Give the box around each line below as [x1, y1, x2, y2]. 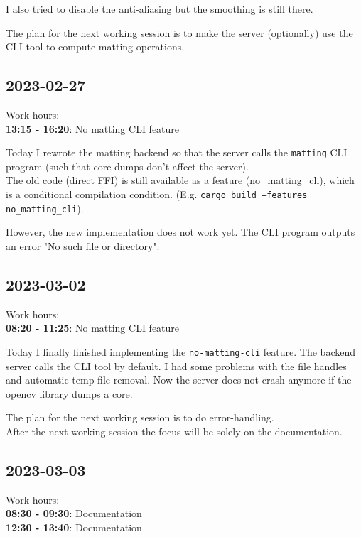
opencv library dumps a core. [6, 386, 133, 401]
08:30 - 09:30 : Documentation [6, 506, 142, 521]
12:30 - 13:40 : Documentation [6, 519, 142, 534]
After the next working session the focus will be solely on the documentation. [6, 423, 343, 438]
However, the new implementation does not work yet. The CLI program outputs [6, 224, 355, 239]
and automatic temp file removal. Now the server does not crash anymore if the [6, 372, 352, 387]
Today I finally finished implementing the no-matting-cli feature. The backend [6, 344, 355, 359]
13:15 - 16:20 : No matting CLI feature [6, 121, 180, 136]
